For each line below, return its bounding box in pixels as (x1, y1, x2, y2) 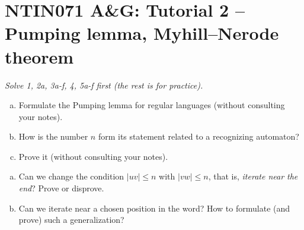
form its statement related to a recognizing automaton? (98, 130, 299, 143)
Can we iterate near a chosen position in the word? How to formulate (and (18, 201, 290, 214)
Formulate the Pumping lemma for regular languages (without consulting (18, 99, 285, 111)
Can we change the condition (18, 170, 124, 182)
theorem (5, 44, 74, 68)
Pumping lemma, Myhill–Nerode (5, 21, 279, 45)
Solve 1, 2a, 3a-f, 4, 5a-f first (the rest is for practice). (5, 78, 203, 91)
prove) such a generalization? (18, 213, 124, 226)
